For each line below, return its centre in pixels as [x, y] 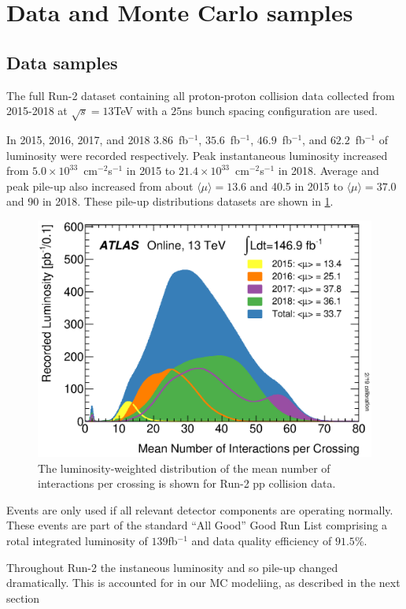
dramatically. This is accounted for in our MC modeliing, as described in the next [203, 583]
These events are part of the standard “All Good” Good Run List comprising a [197, 525]
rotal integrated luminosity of [77, 541]
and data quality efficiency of [262, 541]
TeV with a [140, 111]
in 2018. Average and [328, 171]
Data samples [62, 62]
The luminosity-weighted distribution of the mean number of [184, 468]
